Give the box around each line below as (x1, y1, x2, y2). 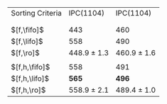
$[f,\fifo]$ (11, 25, 44, 35)
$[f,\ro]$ (11, 48, 41, 57)
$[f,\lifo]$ (11, 37, 43, 46)
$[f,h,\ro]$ (11, 85, 46, 95)
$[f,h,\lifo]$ (11, 74, 50, 83)
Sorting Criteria (11, 8, 62, 18)
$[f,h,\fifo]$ (11, 62, 50, 71)
